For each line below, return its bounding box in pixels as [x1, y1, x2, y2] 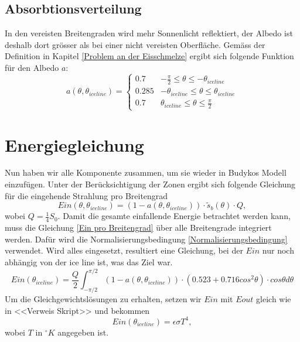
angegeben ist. [57, 326, 109, 338]
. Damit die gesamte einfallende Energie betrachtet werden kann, [57, 210, 291, 222]
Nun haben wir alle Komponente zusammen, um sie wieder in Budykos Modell [5, 166, 287, 179]
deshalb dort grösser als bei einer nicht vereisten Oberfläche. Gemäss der [5, 38, 265, 50]
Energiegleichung [5, 132, 144, 156]
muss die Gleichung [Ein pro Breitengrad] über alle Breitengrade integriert [5, 221, 272, 234]
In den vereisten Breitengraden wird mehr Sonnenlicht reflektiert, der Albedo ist [5, 27, 293, 39]
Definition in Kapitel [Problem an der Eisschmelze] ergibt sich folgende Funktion [5, 50, 294, 62]
